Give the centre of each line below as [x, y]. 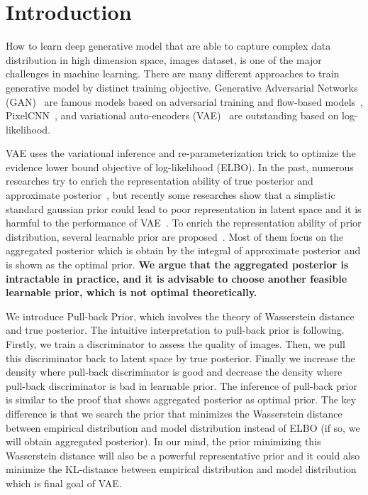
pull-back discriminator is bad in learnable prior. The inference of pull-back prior [182, 385]
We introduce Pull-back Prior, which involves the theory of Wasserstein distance [180, 316]
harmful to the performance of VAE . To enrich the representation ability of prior [184, 223]
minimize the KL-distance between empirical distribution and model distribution [181, 469]
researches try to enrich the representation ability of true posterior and [160, 181]
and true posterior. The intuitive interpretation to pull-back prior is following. [175, 330]
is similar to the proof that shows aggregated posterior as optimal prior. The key [181, 399]
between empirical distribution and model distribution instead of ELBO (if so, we [183, 427]
